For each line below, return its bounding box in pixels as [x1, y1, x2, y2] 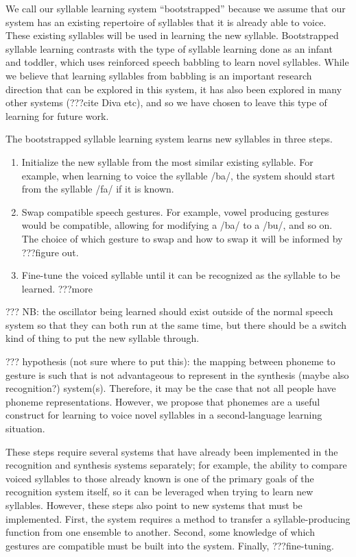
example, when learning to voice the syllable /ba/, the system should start [21, 168, 335, 182]
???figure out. [21, 245, 79, 259]
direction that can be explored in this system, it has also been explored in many [5, 82, 342, 96]
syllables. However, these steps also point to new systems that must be [5, 498, 302, 512]
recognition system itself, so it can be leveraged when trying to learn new [5, 484, 313, 499]
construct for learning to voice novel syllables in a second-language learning [5, 408, 322, 422]
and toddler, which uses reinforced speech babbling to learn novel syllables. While [5, 55, 349, 69]
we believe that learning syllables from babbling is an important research [5, 68, 312, 82]
